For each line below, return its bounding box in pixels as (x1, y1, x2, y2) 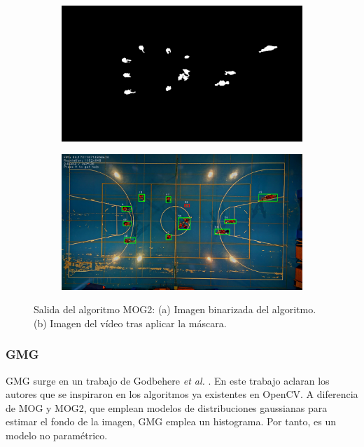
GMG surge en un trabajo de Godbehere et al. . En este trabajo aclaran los (6, 373, 330, 387)
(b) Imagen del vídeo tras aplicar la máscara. (34, 315, 227, 330)
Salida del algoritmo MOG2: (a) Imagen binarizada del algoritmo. (34, 302, 316, 317)
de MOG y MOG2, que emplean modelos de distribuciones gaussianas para (6, 400, 328, 415)
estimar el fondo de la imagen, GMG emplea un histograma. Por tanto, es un (6, 414, 337, 429)
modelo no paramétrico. (6, 427, 108, 442)
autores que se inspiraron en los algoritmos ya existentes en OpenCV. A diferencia (6, 387, 358, 401)
